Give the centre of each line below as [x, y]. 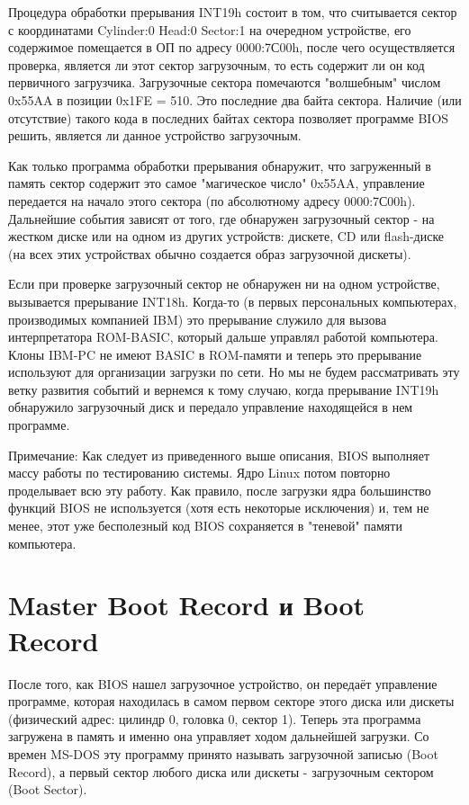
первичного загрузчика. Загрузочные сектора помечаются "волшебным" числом [225, 82]
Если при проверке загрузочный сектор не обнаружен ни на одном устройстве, [224, 284]
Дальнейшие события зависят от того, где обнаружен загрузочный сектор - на [221, 218]
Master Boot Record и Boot [187, 605]
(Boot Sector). [48, 789]
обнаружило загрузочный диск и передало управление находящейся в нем [211, 407]
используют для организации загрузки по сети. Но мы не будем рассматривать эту [234, 372]
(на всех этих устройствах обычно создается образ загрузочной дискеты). [210, 253]
